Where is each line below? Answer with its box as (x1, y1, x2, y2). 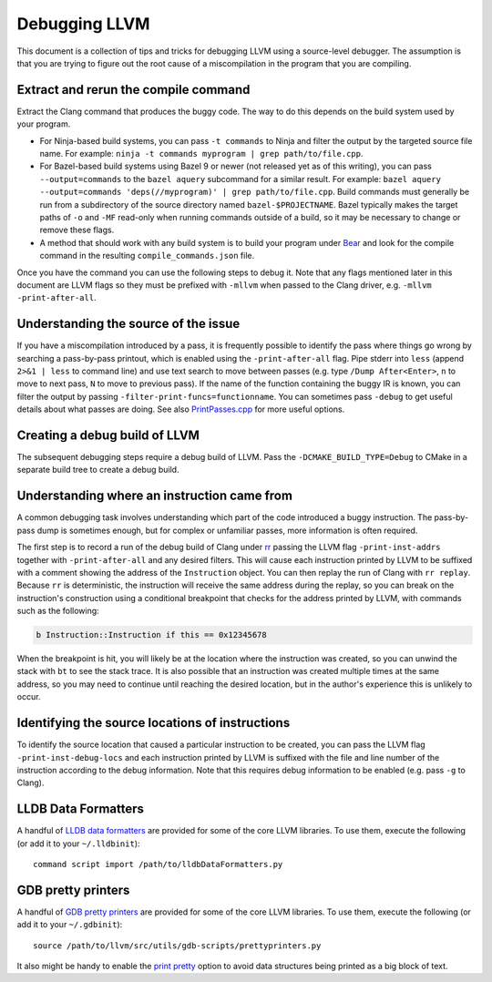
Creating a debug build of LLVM (16, 427, 200, 443)
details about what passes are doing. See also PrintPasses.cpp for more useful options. (16, 404, 345, 414)
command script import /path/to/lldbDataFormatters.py (33, 859, 283, 870)
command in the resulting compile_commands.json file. (39, 251, 255, 261)
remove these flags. (39, 224, 115, 236)
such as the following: (16, 606, 99, 617)
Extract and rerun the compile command (16, 82, 251, 97)
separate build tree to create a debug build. (16, 465, 179, 476)
